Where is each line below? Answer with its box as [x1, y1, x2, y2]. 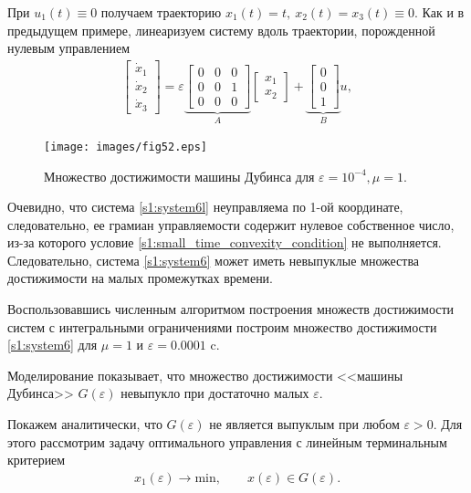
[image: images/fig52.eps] [44, 140, 207, 153]
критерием [7, 450, 66, 469]
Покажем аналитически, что [7, 414, 162, 434]
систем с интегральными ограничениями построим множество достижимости [7, 317, 437, 336]
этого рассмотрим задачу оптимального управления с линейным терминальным [7, 432, 447, 451]
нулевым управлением [7, 38, 131, 58]
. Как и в [414, 3, 465, 21]
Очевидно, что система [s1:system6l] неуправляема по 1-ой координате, [7, 197, 403, 216]
